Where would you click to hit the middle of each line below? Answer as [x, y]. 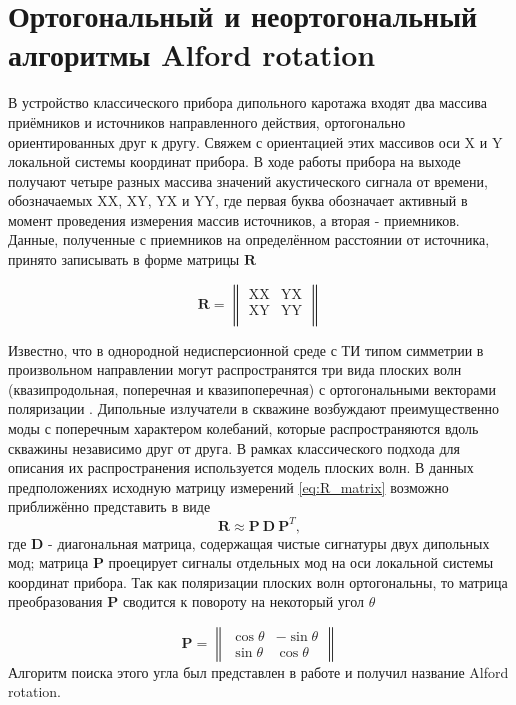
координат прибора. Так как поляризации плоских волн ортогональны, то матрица [258, 581]
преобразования [55, 601]
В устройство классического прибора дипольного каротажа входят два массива [247, 102]
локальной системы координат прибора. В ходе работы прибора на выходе [234, 161]
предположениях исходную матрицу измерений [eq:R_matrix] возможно [228, 486]
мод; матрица [48, 562]
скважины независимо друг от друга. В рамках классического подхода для [234, 447]
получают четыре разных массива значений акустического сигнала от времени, [248, 180]
